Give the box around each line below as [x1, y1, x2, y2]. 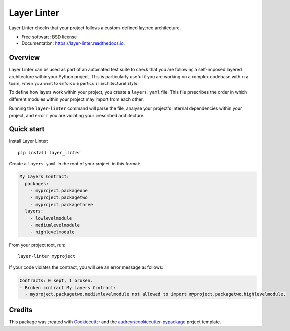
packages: [25, 181, 49, 186]
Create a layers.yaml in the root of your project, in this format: [9, 161, 141, 166]
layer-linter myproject [18, 253, 76, 259]
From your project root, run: [9, 242, 66, 248]
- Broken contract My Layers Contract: [19, 285, 116, 290]
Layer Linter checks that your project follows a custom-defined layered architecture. [9, 25, 181, 31]
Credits [9, 306, 33, 314]
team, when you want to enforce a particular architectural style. [9, 81, 139, 86]
